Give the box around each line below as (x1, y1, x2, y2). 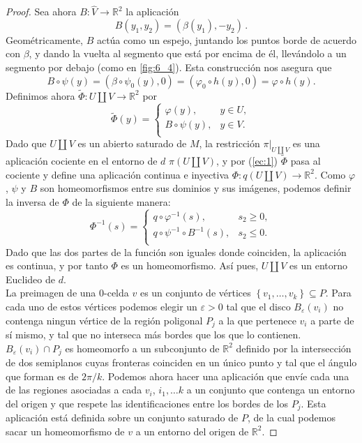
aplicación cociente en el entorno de (6, 153, 158, 168)
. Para (325, 285, 352, 300)
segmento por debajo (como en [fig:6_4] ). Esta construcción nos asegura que (6, 60, 332, 74)
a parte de (310, 313, 354, 327)
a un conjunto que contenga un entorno (186, 382, 355, 397)
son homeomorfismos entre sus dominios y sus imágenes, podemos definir (40, 181, 352, 195)
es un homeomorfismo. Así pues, (121, 258, 259, 273)
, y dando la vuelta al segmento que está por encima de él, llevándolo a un (29, 46, 347, 61)
